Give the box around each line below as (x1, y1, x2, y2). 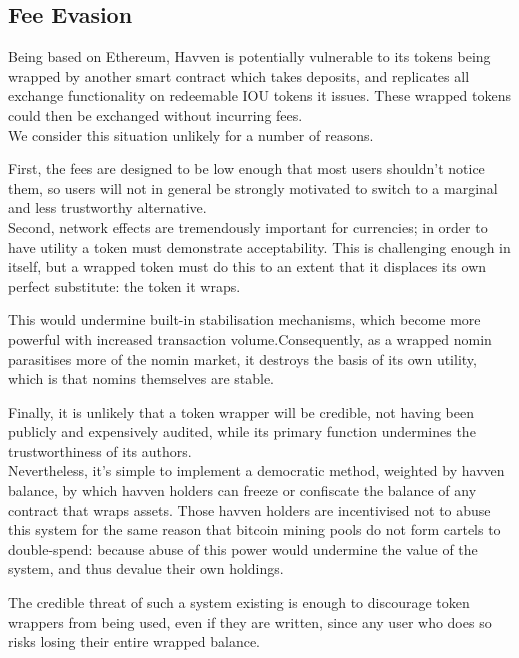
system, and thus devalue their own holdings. (8, 558, 284, 579)
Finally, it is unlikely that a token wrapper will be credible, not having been (8, 401, 474, 422)
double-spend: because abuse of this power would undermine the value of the (8, 538, 478, 559)
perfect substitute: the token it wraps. (8, 275, 241, 296)
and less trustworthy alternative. (8, 197, 207, 218)
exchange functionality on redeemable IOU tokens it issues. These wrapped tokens (8, 85, 511, 106)
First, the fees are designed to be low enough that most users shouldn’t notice (8, 158, 485, 179)
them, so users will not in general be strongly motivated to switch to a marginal (8, 177, 498, 198)
